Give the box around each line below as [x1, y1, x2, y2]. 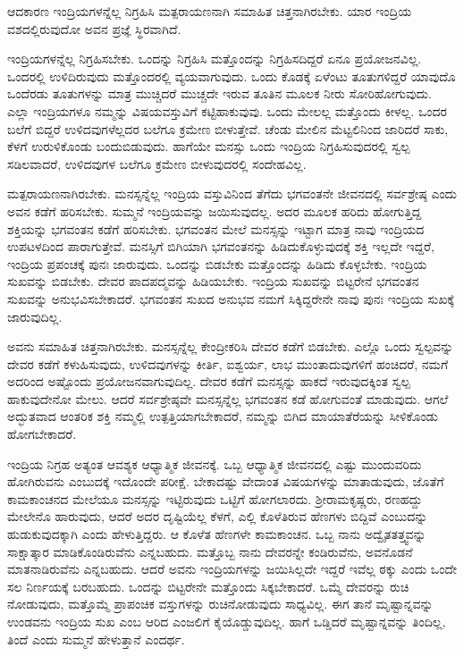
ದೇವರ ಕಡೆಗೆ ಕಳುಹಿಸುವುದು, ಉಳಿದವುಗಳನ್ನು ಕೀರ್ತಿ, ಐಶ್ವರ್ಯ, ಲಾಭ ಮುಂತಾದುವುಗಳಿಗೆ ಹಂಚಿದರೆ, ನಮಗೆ [7, 354, 449, 373]
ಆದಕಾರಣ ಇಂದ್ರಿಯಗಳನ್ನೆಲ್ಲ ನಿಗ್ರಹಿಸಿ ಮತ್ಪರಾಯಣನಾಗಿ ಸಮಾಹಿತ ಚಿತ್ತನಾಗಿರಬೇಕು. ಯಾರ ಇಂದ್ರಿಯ [7, 2, 412, 20]
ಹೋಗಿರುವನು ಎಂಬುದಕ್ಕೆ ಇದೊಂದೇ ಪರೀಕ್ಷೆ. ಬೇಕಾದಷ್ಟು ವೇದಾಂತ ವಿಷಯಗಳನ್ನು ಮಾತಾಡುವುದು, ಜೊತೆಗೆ [7, 472, 444, 491]
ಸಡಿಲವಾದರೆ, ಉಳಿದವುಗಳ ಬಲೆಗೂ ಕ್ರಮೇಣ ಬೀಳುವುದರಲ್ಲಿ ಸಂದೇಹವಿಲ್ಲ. [7, 154, 307, 172]
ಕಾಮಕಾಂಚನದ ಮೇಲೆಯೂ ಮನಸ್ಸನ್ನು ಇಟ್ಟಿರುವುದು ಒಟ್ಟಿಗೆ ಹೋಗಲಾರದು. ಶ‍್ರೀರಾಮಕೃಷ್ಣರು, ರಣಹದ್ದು [7, 489, 423, 508]
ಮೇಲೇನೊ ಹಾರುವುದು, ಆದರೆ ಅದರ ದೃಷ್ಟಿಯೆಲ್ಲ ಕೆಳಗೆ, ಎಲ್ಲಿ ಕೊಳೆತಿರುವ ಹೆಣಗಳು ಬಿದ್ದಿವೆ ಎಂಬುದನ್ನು [7, 507, 428, 526]
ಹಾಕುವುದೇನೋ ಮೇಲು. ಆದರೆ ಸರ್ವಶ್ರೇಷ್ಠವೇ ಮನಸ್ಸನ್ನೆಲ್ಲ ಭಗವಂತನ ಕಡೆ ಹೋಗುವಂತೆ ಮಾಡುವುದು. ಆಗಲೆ [7, 389, 449, 408]
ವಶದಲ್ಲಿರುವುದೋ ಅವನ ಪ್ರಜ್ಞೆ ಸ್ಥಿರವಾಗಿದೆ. [7, 19, 181, 38]
